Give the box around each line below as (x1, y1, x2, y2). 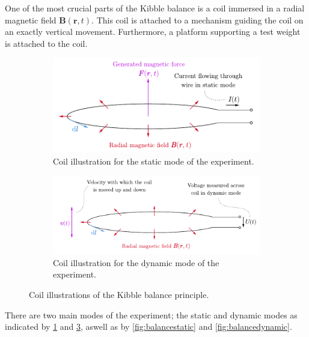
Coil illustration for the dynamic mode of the (53, 256, 219, 269)
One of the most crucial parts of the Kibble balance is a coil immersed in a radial (5, 2, 305, 14)
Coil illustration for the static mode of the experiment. (53, 154, 254, 167)
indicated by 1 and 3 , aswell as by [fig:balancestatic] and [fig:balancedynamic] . (5, 320, 292, 333)
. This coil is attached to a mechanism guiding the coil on (91, 13, 304, 26)
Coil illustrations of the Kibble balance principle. (29, 288, 209, 300)
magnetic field (5, 13, 57, 26)
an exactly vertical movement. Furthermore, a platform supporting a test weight (5, 25, 301, 38)
